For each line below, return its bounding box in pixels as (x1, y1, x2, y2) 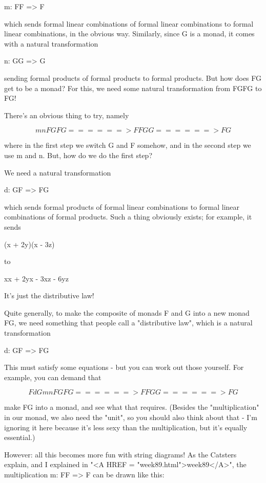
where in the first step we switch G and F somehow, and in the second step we (4, 140, 251, 150)
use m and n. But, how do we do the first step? (4, 149, 152, 160)
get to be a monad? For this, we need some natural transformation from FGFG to (4, 82, 262, 93)
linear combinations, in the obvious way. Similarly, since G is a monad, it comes (4, 28, 255, 39)
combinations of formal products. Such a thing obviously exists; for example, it (4, 211, 252, 222)
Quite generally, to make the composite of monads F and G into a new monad (4, 307, 250, 318)
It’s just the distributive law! (4, 290, 94, 301)
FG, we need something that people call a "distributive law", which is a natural (4, 317, 253, 328)
